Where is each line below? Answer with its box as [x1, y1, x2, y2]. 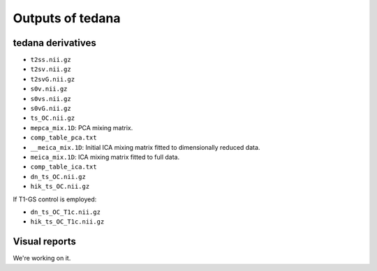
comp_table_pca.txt [30, 134, 97, 142]
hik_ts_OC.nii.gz [30, 183, 90, 191]
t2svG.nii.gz [30, 75, 75, 83]
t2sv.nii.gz [30, 65, 71, 73]
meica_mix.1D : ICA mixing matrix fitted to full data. [30, 153, 180, 161]
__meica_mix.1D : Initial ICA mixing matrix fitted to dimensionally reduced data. [30, 143, 260, 151]
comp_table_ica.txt [30, 163, 97, 171]
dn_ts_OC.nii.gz [30, 173, 87, 180]
